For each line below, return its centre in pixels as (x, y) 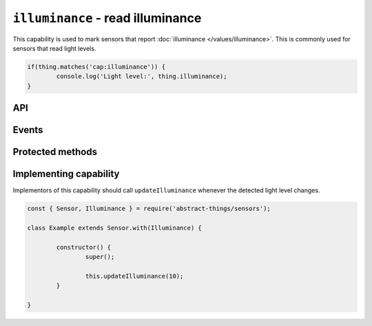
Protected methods (55, 152)
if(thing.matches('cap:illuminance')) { (96, 67)
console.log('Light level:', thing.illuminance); (142, 77)
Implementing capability (66, 174)
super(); (100, 257)
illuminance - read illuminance (107, 18)
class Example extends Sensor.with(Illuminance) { (115, 228)
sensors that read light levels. (54, 48)
